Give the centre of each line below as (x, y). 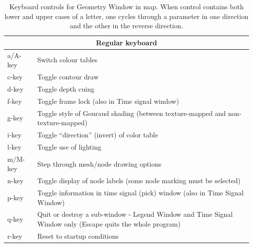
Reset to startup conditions (78, 236)
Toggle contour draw (68, 77)
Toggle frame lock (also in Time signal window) (108, 101)
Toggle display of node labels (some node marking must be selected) (139, 180)
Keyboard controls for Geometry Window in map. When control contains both (126, 6)
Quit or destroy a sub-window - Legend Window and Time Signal (135, 214)
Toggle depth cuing (66, 88)
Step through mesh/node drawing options (99, 163)
